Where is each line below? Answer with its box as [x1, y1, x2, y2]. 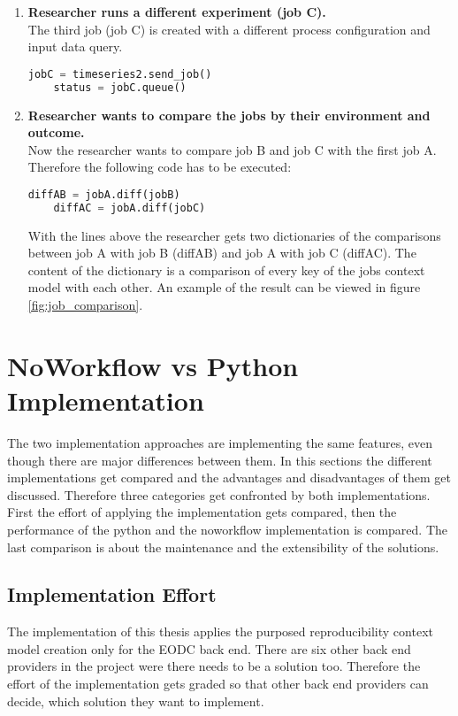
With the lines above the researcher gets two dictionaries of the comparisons [27, 226, 441, 244]
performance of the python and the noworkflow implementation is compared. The [7, 520, 448, 538]
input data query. [27, 37, 123, 56]
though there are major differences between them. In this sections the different [7, 450, 432, 469]
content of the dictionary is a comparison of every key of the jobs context [27, 260, 425, 279]
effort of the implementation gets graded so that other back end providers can [7, 674, 429, 693]
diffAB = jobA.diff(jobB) [27, 188, 180, 201]
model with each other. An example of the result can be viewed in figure [27, 278, 421, 296]
